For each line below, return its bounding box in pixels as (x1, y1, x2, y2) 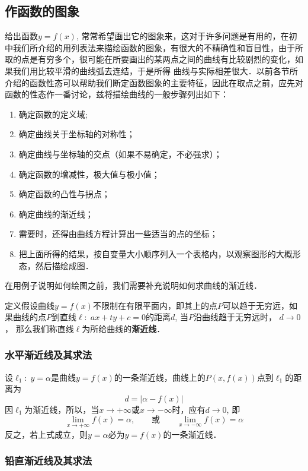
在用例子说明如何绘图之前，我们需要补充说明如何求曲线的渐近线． (5, 279, 262, 292)
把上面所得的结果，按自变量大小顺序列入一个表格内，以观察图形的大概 (18, 247, 293, 260)
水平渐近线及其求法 (5, 347, 92, 362)
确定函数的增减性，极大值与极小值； (18, 167, 160, 180)
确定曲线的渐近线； (18, 207, 94, 220)
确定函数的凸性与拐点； (18, 188, 110, 200)
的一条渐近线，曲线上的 (114, 371, 206, 383)
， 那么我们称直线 (5, 322, 74, 334)
